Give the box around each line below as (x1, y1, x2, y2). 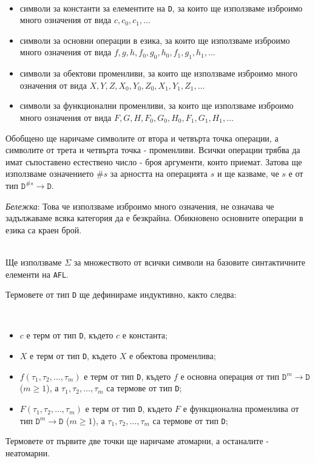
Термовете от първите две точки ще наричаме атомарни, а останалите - (5, 434, 269, 447)
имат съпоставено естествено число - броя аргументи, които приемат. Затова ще (5, 155, 302, 168)
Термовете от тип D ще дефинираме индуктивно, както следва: (5, 288, 237, 301)
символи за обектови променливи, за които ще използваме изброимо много (19, 67, 297, 80)
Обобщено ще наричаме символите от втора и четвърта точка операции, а (5, 131, 279, 144)
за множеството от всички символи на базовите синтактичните (73, 255, 305, 268)
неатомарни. (5, 446, 50, 459)
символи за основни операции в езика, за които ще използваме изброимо (19, 33, 290, 46)
